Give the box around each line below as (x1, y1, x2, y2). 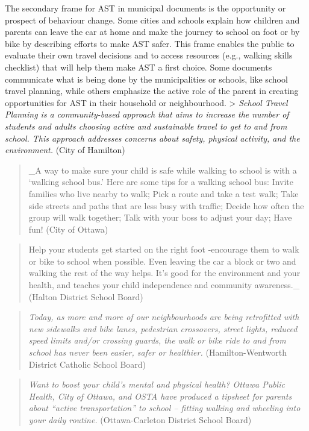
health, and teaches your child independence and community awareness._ (28, 278, 300, 291)
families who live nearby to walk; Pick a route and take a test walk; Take (28, 187, 299, 200)
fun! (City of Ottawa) (28, 222, 108, 235)
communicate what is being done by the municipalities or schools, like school (5, 72, 288, 85)
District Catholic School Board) (28, 357, 146, 370)
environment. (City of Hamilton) (5, 143, 125, 156)
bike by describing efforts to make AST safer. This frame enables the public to (5, 37, 295, 49)
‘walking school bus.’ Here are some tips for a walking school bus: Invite (28, 175, 294, 188)
